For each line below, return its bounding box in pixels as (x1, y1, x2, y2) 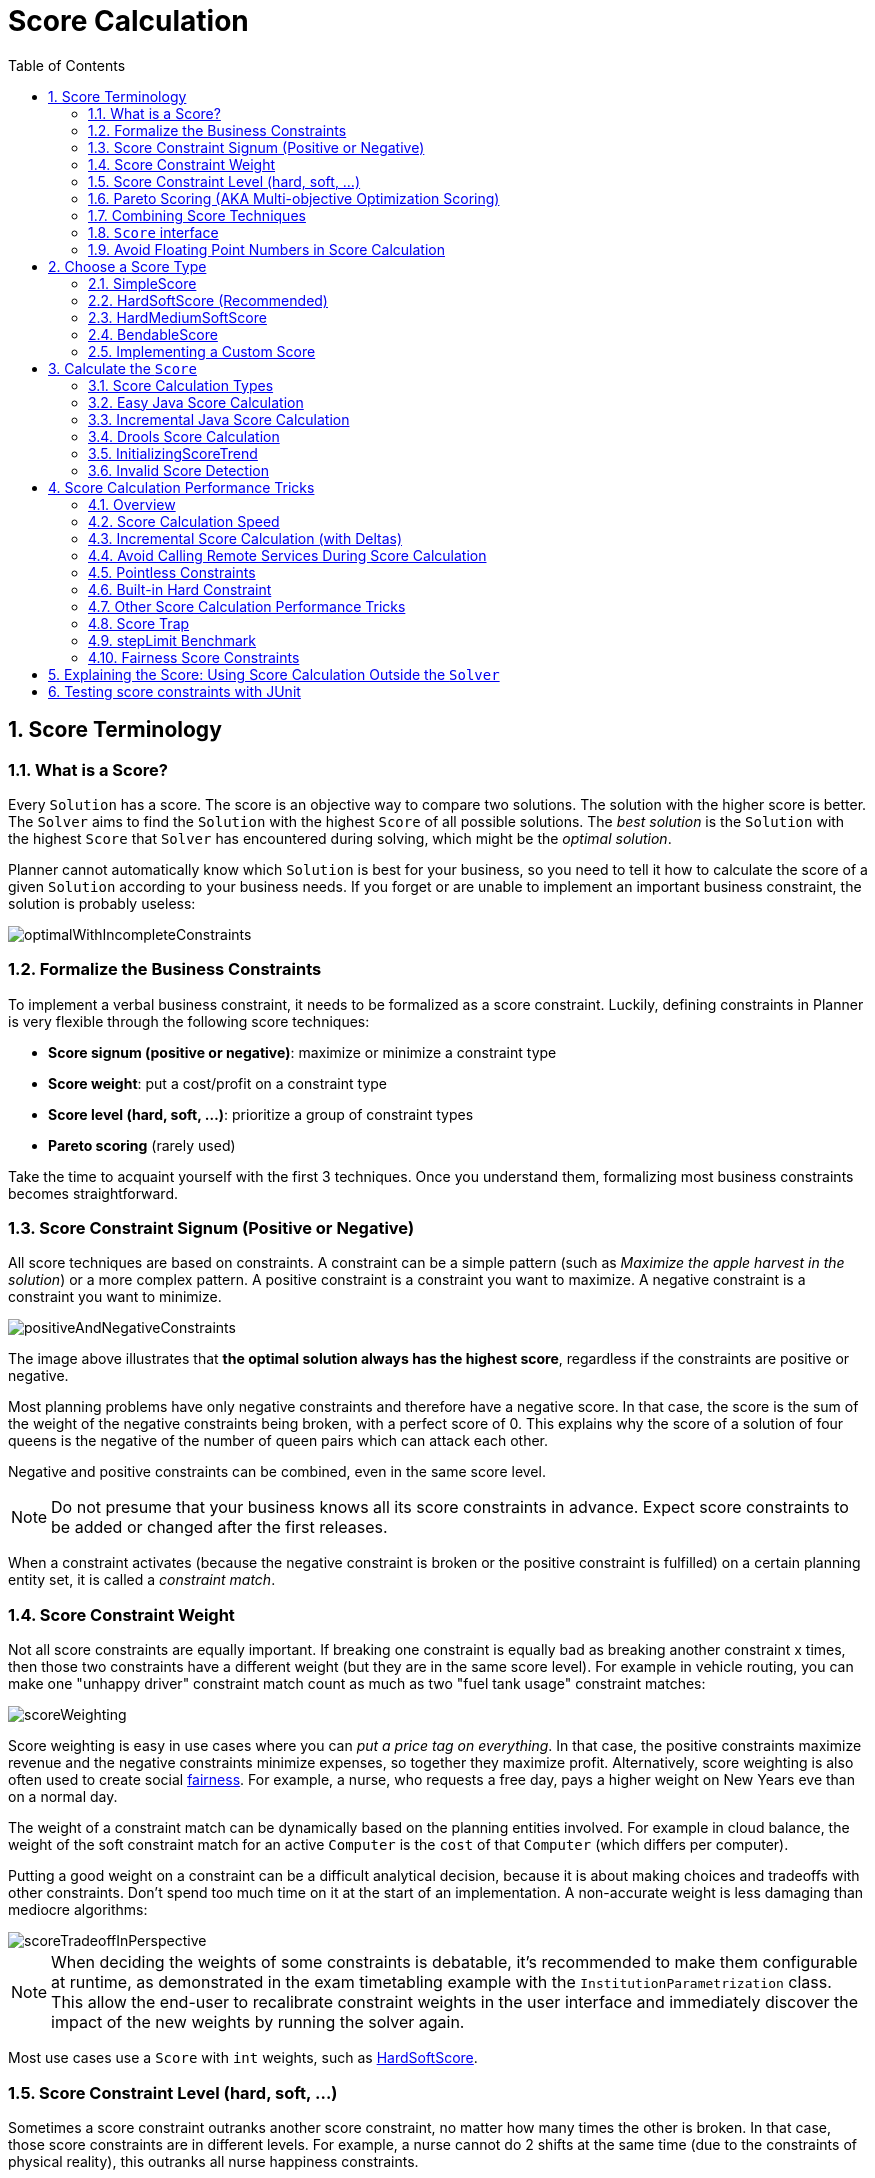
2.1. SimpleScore (88, 274, 197, 292)
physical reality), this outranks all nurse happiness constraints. (8, 2152, 419, 2170)
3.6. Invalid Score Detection (88, 461, 269, 479)
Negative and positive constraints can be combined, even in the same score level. (8, 1463, 546, 1481)
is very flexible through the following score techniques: (8, 1012, 370, 1030)
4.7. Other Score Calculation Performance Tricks (88, 597, 406, 615)
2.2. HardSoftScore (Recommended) (88, 291, 328, 309)
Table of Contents (8, 56, 126, 74)
